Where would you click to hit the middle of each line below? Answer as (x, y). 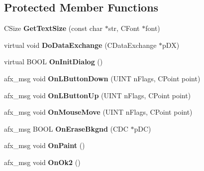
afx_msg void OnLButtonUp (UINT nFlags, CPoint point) (98, 95)
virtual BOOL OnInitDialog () (53, 62)
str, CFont (124, 28)
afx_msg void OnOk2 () (42, 162)
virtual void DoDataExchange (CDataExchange (80, 45)
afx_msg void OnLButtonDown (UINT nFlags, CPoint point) (102, 78)
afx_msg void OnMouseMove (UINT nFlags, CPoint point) (98, 112)
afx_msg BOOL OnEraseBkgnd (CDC (66, 128)
